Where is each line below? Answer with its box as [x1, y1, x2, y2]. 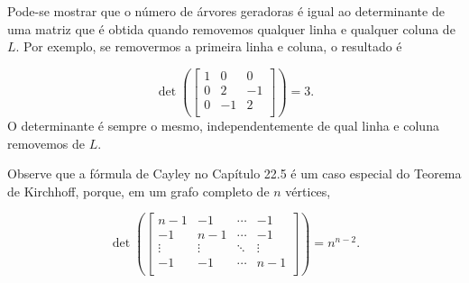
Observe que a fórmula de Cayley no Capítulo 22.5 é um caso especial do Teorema [7, 164, 462, 183]
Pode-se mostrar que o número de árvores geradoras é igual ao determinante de [7, 2, 445, 20]
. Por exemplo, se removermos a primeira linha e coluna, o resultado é [15, 37, 402, 56]
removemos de [7, 133, 86, 152]
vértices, [285, 181, 331, 200]
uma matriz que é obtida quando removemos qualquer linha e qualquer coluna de [7, 19, 455, 38]
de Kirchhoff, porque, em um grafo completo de [7, 181, 270, 200]
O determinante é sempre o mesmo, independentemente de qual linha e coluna [7, 115, 439, 134]
